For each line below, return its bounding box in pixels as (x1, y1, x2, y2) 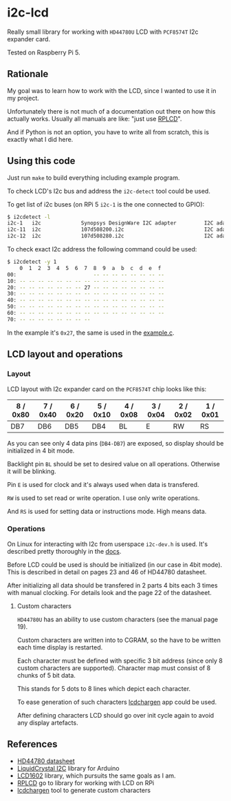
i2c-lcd (7, 5, 49, 21)
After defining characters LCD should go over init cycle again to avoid (16, 711, 214, 719)
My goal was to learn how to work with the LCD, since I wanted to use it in (7, 86, 217, 94)
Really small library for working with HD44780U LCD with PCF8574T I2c (7, 28, 199, 36)
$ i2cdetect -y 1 (7, 258, 57, 266)
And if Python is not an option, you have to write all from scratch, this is (7, 127, 210, 136)
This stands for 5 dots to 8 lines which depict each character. (16, 684, 191, 693)
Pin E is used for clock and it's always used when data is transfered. (7, 480, 199, 488)
